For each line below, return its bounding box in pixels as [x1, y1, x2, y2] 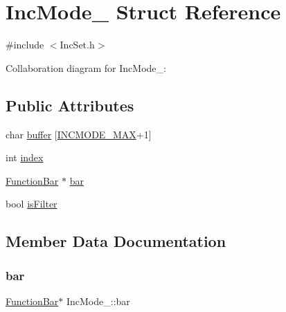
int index [6, 150, 44, 165]
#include [6, 37, 44, 52]
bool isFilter [6, 196, 57, 211]
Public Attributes [6, 94, 134, 116]
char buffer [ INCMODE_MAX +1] [6, 127, 152, 141]
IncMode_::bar [66, 293, 130, 308]
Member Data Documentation [6, 230, 226, 252]
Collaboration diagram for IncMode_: [6, 60, 166, 75]
